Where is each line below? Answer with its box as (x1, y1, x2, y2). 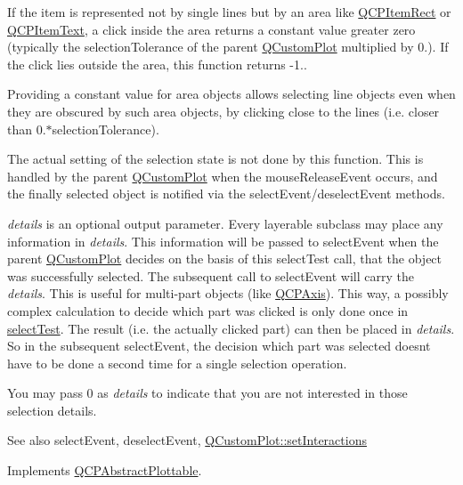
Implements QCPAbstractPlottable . (7, 461, 202, 480)
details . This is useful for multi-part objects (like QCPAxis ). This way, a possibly (7, 284, 449, 303)
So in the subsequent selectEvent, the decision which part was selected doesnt (7, 336, 431, 355)
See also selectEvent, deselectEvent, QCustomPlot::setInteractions (7, 431, 367, 449)
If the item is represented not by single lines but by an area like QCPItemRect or (7, 3, 451, 20)
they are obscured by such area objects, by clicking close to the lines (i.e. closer (7, 101, 440, 120)
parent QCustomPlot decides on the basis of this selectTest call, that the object (7, 249, 443, 268)
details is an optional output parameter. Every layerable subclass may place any (7, 214, 443, 232)
